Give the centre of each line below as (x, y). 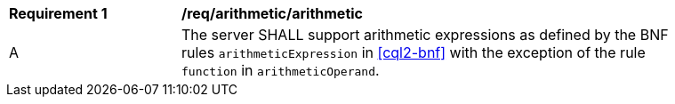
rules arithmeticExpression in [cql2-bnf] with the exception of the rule (414, 52)
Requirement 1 (58, 13)
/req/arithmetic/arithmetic (272, 13)
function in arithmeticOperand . (281, 70)
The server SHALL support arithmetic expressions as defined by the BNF (425, 35)
